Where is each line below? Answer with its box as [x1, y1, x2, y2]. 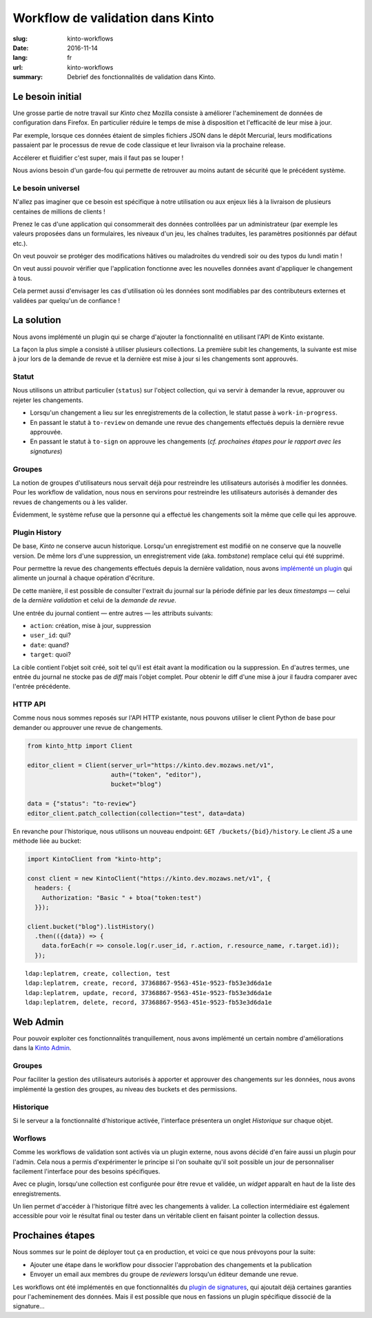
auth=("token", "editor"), [110, 771, 203, 779]
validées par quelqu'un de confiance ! [12, 296, 121, 304]
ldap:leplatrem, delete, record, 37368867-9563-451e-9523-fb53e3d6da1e [25, 998, 272, 1006]
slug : [12, 34, 28, 43]
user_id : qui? [30, 631, 72, 640]
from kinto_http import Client [27, 742, 134, 750]
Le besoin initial [12, 90, 82, 103]
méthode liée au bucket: [12, 837, 82, 845]
